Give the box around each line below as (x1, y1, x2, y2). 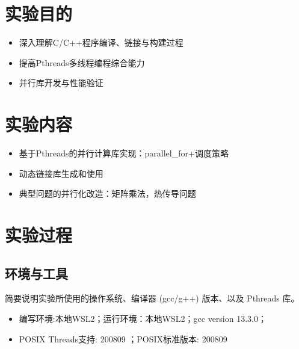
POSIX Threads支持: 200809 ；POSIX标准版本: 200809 (19, 332, 227, 345)
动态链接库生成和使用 (19, 167, 103, 179)
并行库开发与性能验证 (19, 76, 103, 89)
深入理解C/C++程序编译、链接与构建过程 (19, 36, 183, 49)
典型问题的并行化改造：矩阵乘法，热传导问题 (19, 187, 196, 200)
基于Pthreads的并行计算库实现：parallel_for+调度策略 (19, 147, 229, 159)
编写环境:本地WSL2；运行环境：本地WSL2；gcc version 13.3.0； (19, 312, 267, 324)
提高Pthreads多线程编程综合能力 (19, 56, 145, 69)
